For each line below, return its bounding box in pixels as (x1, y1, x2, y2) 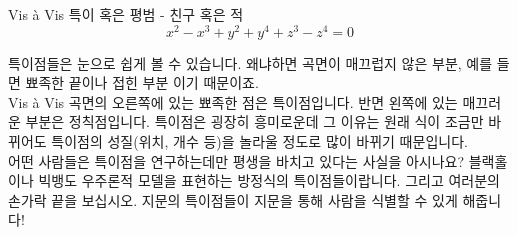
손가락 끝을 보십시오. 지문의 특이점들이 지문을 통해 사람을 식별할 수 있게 (8, 189, 458, 210)
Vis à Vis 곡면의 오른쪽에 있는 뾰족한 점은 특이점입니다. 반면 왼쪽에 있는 (8, 91, 458, 112)
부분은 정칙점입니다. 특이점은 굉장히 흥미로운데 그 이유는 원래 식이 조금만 (25, 111, 484, 132)
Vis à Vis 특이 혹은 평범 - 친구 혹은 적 (8, 4, 244, 24)
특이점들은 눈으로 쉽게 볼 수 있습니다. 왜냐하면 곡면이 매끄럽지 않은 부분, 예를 (8, 52, 493, 73)
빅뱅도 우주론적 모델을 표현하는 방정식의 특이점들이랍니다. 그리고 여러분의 (38, 170, 500, 191)
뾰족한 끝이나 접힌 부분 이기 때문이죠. (25, 72, 259, 93)
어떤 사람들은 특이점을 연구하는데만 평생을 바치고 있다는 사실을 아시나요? (8, 150, 465, 171)
